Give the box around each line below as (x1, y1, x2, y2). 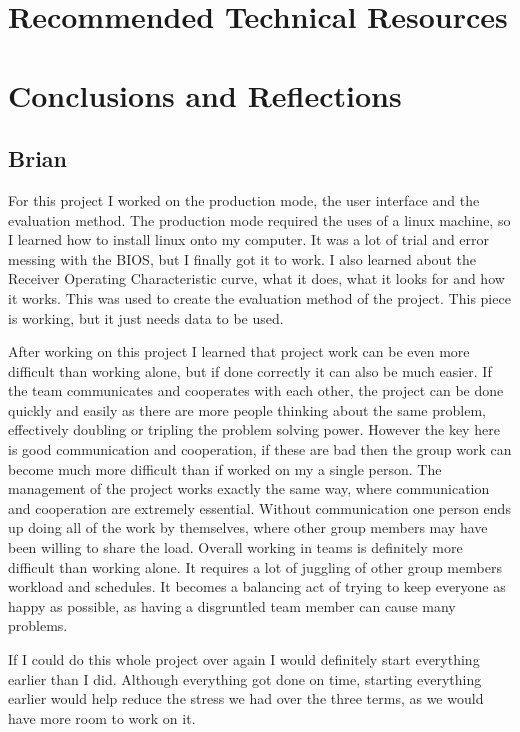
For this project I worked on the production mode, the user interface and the (8, 189, 480, 210)
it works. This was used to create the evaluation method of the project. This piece (8, 287, 511, 308)
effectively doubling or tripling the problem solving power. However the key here (8, 419, 500, 440)
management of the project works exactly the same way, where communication (8, 478, 490, 499)
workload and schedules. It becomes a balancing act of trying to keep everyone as (8, 576, 506, 597)
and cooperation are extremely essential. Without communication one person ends (8, 497, 511, 518)
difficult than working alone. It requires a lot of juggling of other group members (8, 556, 502, 577)
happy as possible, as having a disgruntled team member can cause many (8, 595, 456, 616)
